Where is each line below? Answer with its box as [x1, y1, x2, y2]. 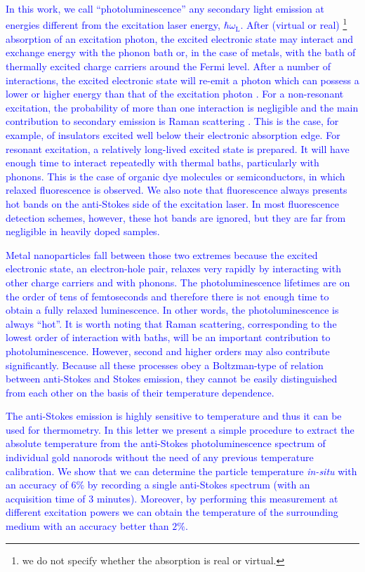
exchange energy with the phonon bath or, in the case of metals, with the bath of [6, 45, 356, 60]
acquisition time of [6, 491, 86, 505]
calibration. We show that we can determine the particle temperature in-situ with [6, 463, 357, 478]
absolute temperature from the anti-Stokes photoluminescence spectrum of [6, 436, 326, 451]
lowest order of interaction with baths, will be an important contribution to [6, 330, 331, 345]
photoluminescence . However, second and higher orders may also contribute [6, 343, 330, 358]
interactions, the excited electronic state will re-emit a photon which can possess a [6, 72, 359, 87]
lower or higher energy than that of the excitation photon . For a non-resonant [6, 86, 344, 101]
